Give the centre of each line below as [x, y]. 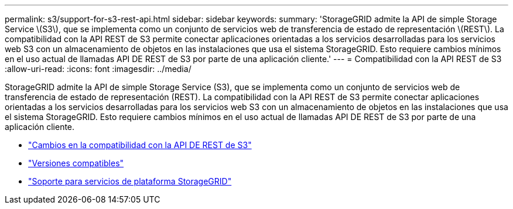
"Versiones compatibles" [76, 163]
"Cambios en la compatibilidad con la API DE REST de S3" [140, 145]
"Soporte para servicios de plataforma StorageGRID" [130, 181]
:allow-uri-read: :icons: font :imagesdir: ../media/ [98, 69]
